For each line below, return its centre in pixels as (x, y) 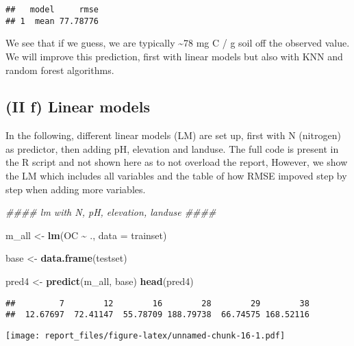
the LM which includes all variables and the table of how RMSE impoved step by (176, 176)
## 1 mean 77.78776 (52, 21)
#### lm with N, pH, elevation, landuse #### (111, 212)
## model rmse (52, 10)
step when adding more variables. (76, 189)
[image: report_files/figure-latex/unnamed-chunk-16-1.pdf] (146, 335)
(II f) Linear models (78, 107)
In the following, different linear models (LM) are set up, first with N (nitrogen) (173, 135)
